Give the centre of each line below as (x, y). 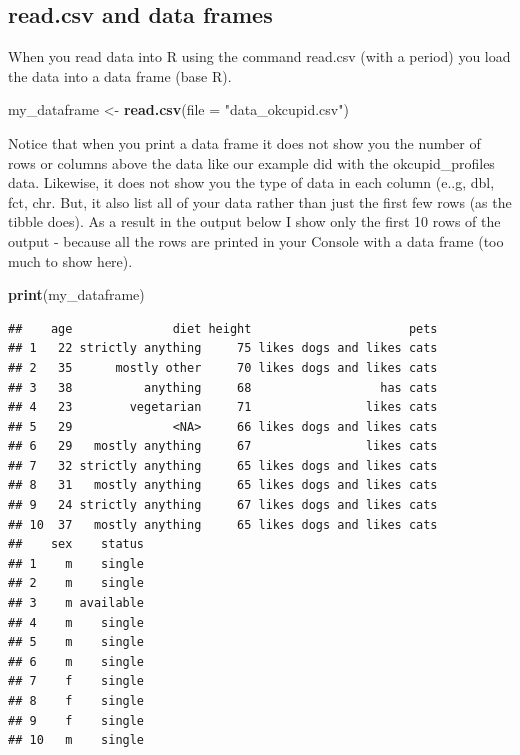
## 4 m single (76, 622)
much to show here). (70, 260)
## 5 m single (76, 642)
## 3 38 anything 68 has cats (223, 387)
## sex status (76, 544)
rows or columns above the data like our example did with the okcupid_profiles (251, 162)
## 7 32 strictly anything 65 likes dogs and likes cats (223, 465)
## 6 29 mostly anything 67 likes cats (223, 446)
